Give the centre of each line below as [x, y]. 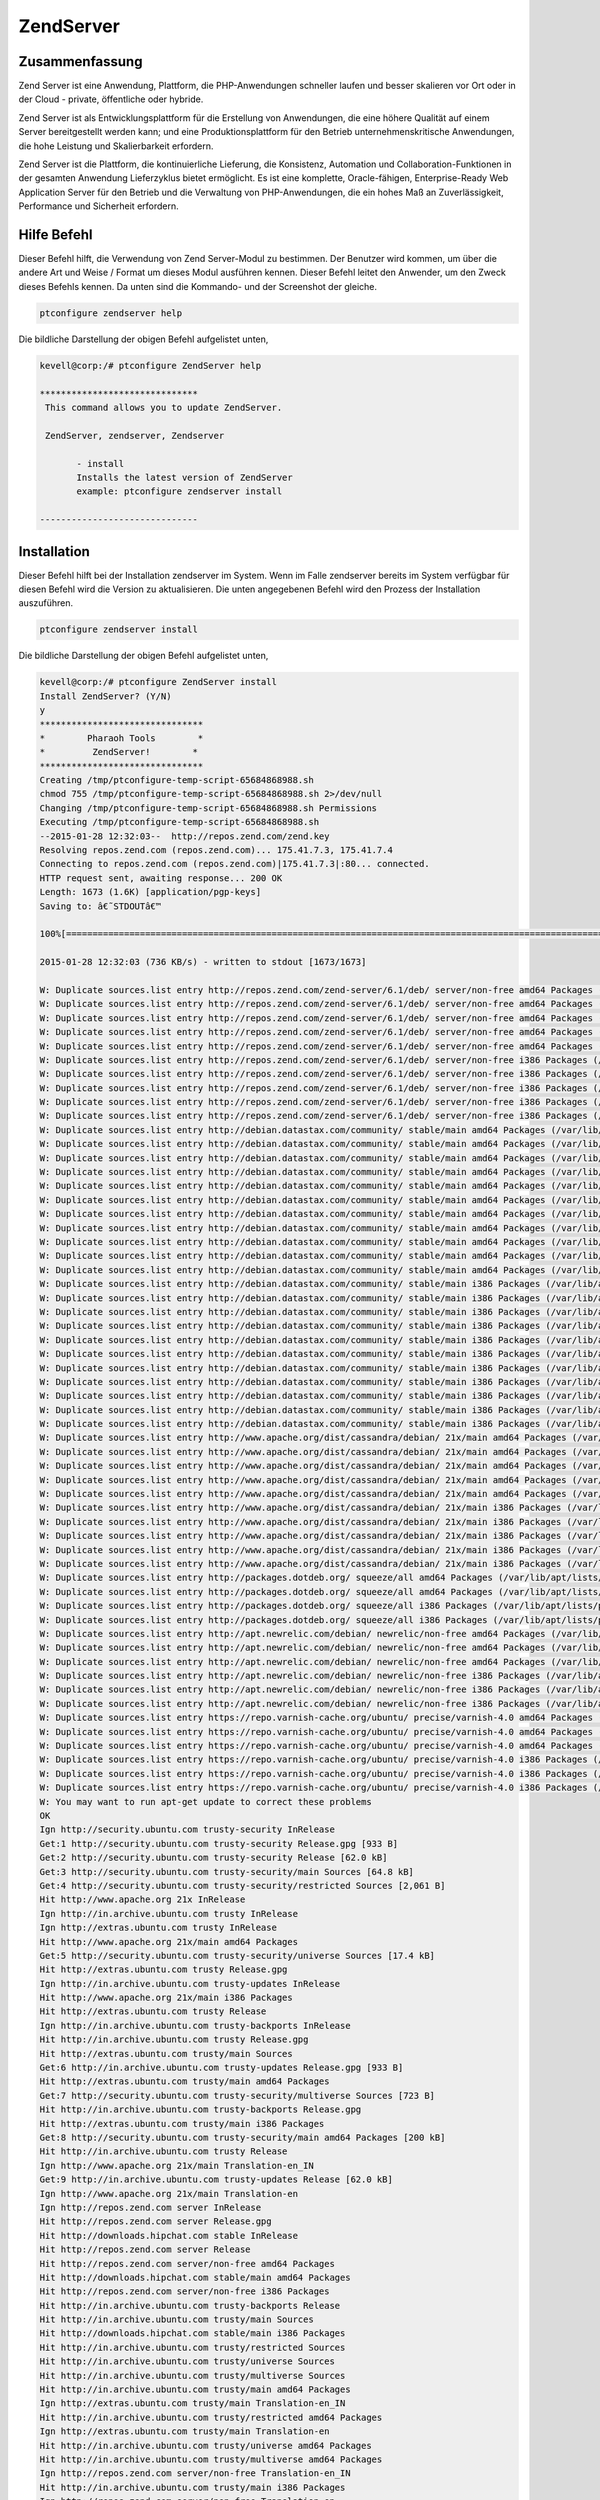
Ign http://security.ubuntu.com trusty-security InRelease [187, 1829]
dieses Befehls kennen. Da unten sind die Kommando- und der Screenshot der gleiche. [198, 286]
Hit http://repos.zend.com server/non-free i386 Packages [184, 2291]
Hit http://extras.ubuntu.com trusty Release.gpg [163, 1969]
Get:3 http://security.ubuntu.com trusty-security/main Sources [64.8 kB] [227, 1871]
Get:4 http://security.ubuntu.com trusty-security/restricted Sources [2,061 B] [242, 1885]
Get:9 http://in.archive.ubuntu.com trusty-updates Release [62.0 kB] [216, 2179]
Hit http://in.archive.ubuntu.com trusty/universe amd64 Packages [205, 2445]
